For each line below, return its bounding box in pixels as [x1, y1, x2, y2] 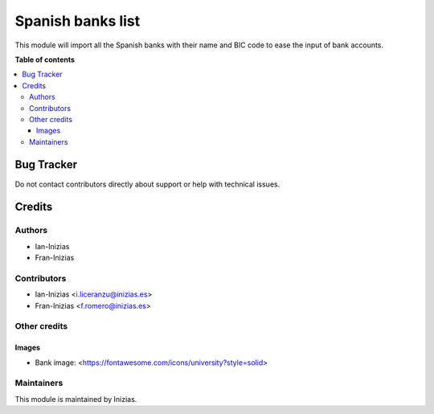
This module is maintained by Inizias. [14, 394, 137, 404]
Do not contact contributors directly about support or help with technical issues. [14, 179, 280, 189]
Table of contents [14, 55, 76, 64]
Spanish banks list [14, 12, 141, 30]
